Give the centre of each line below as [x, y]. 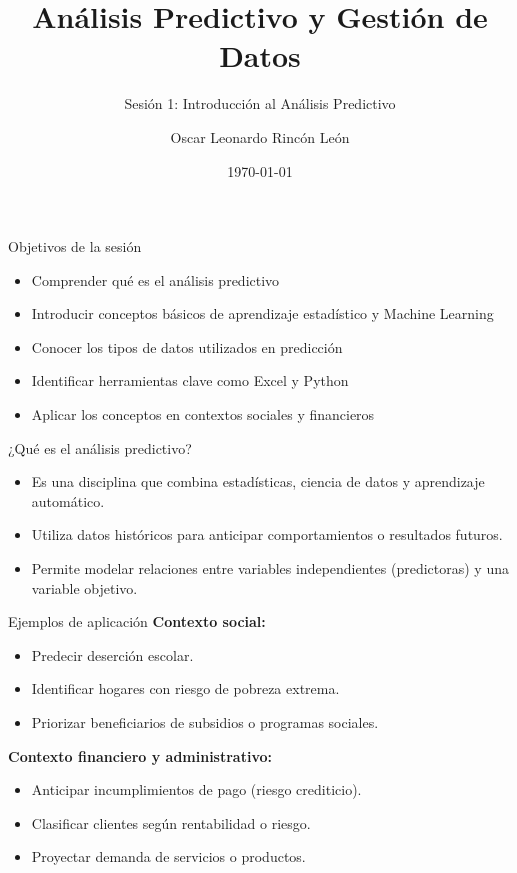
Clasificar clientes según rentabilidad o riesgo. [171, 822]
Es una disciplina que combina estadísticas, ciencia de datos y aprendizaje [258, 481]
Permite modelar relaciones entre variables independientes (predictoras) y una [270, 568]
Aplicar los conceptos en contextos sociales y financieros [203, 414]
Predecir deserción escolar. [112, 654]
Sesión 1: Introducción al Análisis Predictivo [260, 103]
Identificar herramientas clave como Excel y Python [190, 380]
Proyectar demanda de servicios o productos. [168, 856]
